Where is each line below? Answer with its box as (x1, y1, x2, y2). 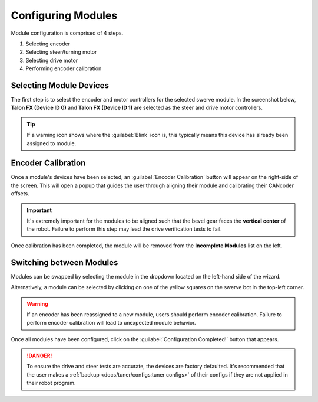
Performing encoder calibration (25, 65, 102, 72)
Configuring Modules (11, 9, 118, 22)
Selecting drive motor (25, 57, 78, 64)
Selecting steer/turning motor (25, 48, 97, 55)
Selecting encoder (25, 40, 71, 47)
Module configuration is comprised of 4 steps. (11, 30, 124, 37)
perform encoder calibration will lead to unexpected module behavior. (26, 319, 196, 326)
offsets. (11, 190, 29, 197)
